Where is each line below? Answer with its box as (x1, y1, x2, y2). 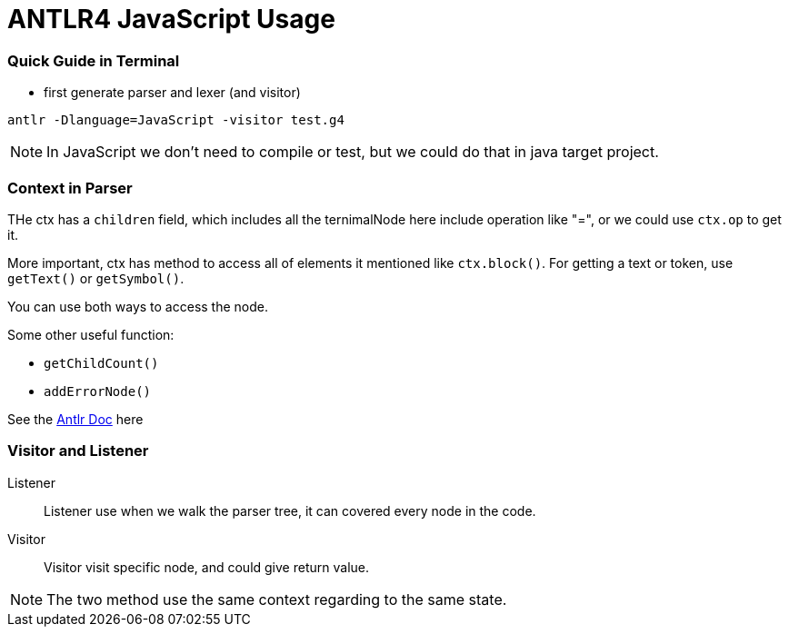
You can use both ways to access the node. (7, 298, 268, 314)
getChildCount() (44, 355, 159, 371)
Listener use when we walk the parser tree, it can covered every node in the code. (44, 502, 536, 519)
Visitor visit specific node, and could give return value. (44, 559, 369, 575)
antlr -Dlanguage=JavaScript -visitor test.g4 (7, 113, 345, 128)
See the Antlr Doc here (7, 411, 144, 427)
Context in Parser (7, 178, 133, 197)
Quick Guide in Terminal (7, 51, 180, 70)
